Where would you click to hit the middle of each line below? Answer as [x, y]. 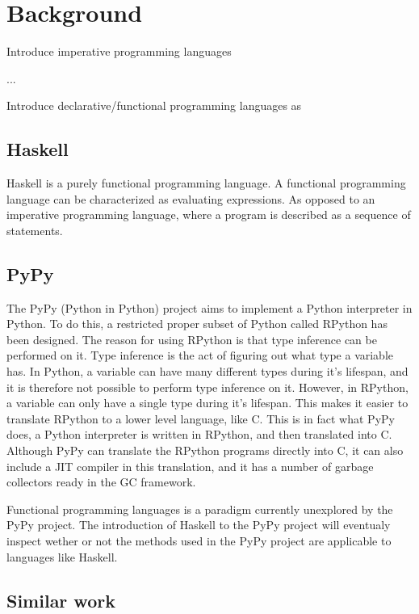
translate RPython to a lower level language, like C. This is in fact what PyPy [201, 418]
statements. [35, 230]
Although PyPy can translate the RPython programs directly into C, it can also [205, 450]
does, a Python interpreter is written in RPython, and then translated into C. [199, 434]
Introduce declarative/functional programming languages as [154, 105]
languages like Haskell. [62, 556]
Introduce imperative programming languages [119, 51]
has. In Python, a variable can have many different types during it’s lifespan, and [207, 371]
